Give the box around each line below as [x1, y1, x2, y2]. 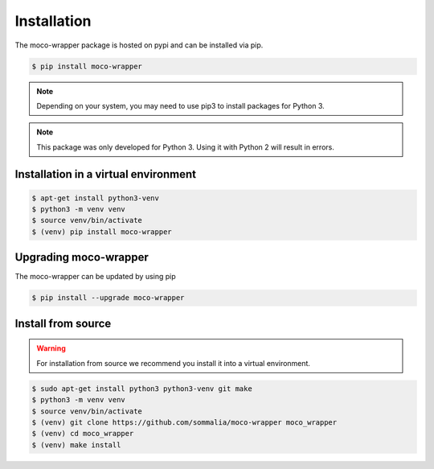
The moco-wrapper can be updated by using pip [14, 272, 176, 282]
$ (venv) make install [31, 440, 121, 450]
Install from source [14, 316, 112, 330]
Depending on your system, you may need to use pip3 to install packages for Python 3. [36, 101, 325, 110]
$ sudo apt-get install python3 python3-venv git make [31, 384, 252, 393]
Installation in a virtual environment [14, 167, 197, 181]
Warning [36, 344, 66, 353]
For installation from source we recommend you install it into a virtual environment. [36, 358, 311, 368]
